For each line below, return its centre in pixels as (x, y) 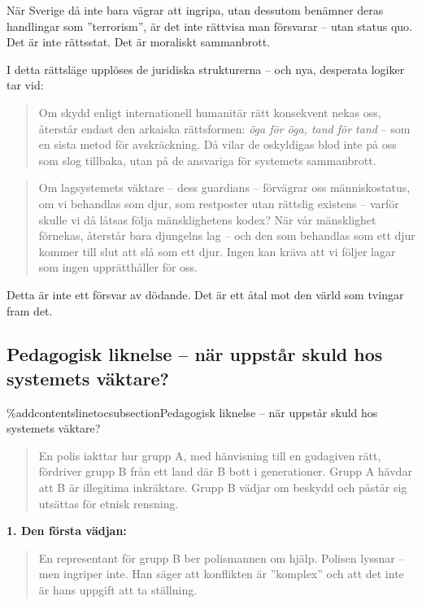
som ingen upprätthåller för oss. (118, 267)
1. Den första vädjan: (67, 531)
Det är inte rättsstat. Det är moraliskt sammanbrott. (139, 42)
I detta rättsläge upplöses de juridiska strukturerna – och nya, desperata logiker (206, 69)
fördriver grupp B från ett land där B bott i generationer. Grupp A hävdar (225, 471)
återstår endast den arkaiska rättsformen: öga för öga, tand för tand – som (224, 128)
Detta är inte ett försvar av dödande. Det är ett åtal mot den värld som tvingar (205, 294)
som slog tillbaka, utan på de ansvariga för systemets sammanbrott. (207, 160)
